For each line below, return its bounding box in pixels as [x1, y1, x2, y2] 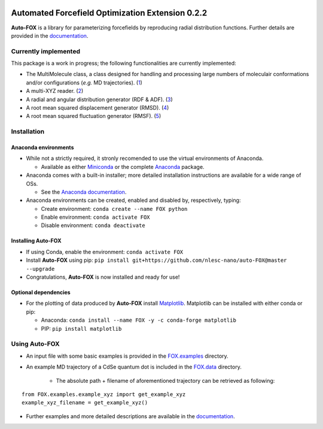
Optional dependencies [11, 289, 71, 296]
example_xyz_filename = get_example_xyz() [22, 399, 148, 406]
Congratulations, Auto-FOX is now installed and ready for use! [26, 273, 180, 281]
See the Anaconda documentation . [41, 188, 127, 195]
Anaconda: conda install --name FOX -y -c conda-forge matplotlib [41, 316, 236, 324]
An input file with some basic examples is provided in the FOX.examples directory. [26, 352, 228, 359]
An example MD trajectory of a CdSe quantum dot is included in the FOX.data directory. [26, 363, 242, 371]
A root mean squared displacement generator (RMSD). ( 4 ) [26, 104, 169, 111]
